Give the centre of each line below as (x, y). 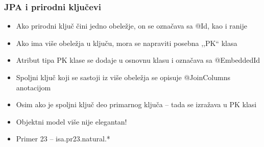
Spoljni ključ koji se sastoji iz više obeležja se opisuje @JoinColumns (123, 77)
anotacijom (33, 87)
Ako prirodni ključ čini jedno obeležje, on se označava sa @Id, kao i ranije (131, 26)
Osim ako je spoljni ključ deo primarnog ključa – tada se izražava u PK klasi (136, 104)
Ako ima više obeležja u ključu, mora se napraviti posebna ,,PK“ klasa (127, 43)
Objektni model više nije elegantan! (71, 121)
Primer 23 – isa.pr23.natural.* (63, 139)
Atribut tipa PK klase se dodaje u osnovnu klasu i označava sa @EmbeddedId (138, 60)
